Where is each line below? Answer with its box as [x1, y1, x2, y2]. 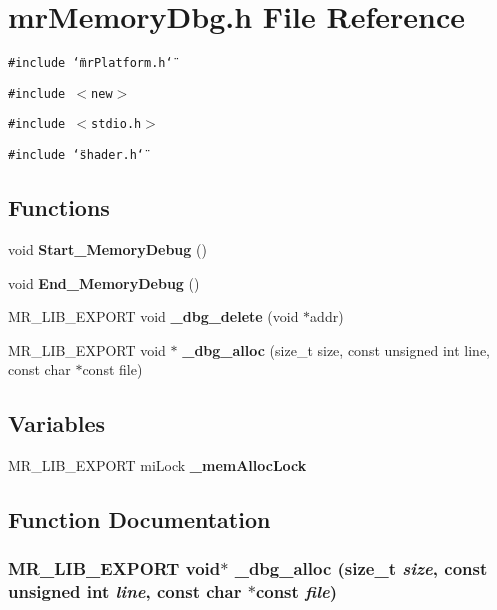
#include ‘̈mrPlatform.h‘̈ [8, 56, 173, 71]
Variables [8, 408, 106, 439]
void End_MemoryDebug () [8, 272, 200, 293]
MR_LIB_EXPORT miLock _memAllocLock [8, 455, 307, 476]
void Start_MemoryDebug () [8, 238, 207, 259]
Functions [8, 192, 110, 223]
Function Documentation [8, 504, 271, 535]
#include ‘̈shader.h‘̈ [8, 148, 145, 163]
